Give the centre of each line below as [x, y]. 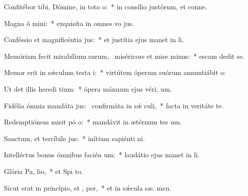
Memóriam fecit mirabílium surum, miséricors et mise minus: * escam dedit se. [124, 56]
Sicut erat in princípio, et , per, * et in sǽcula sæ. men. [88, 187]
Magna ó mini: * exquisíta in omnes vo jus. [69, 23]
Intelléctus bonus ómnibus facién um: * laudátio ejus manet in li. [102, 155]
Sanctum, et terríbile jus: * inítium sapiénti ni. [75, 138]
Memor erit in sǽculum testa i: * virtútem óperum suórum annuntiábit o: [115, 72]
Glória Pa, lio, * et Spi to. [44, 171]
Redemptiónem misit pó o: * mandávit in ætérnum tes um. [93, 122]
